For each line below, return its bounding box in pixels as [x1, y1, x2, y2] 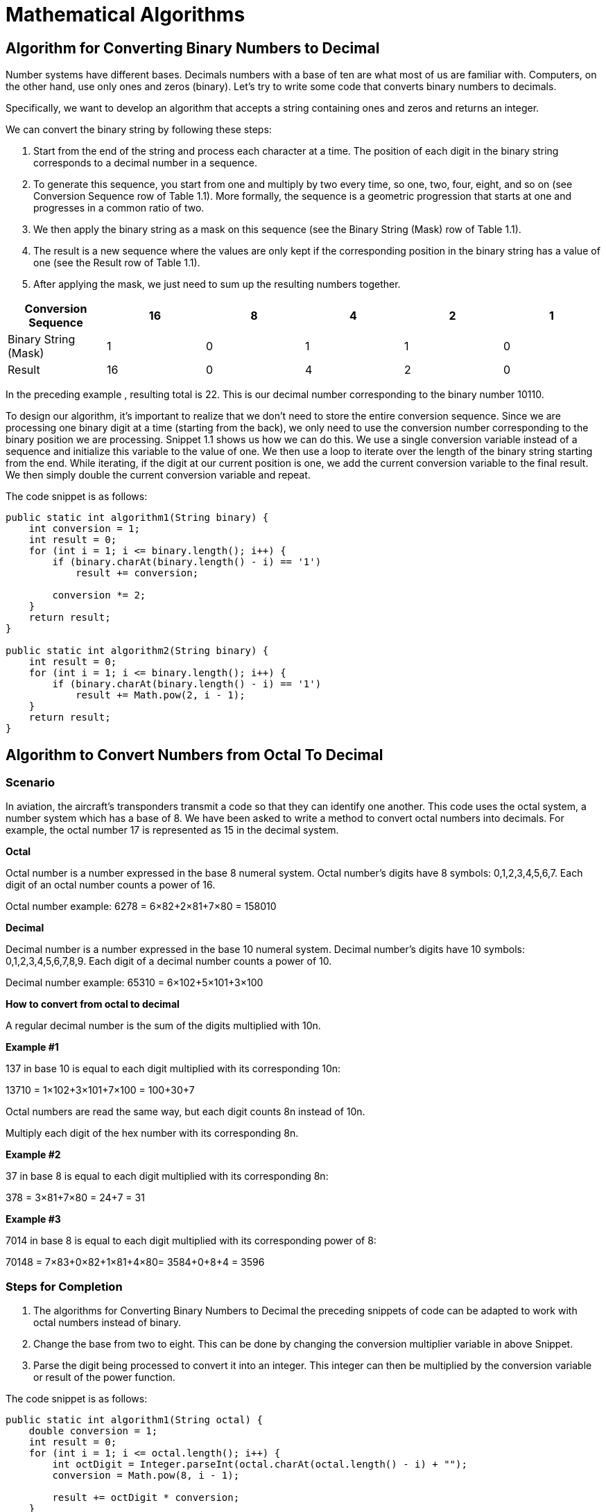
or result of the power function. [33, 1371, 175, 1384]
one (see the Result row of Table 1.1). [33, 257, 200, 269]
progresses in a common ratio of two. [33, 202, 205, 214]
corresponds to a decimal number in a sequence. [33, 157, 257, 169]
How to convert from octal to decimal [6, 998, 180, 1011]
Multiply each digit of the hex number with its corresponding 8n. [6, 1127, 299, 1140]
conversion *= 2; [52, 590, 146, 601]
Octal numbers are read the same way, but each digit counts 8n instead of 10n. [6, 1106, 365, 1118]
